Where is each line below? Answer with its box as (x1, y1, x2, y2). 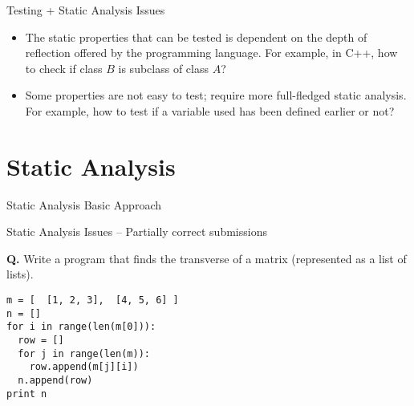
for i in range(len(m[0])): (6, 321, 156, 333)
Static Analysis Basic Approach (6, 196, 161, 213)
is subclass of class (118, 59, 209, 76)
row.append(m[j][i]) (29, 361, 139, 373)
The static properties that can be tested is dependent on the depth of (25, 28, 367, 45)
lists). (6, 266, 34, 282)
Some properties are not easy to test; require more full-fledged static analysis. (25, 87, 407, 104)
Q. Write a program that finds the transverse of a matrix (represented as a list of (6, 250, 407, 266)
